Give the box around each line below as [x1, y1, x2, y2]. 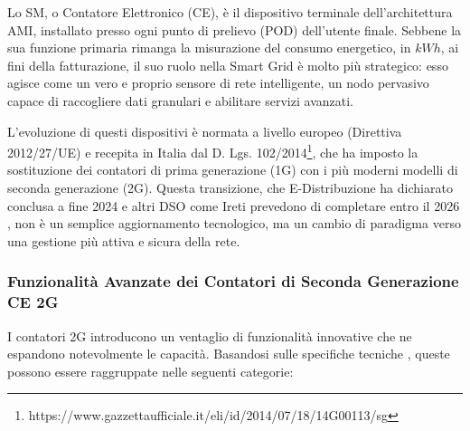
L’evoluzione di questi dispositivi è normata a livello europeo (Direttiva [7, 121, 402, 140]
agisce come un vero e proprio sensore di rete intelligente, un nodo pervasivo [7, 73, 429, 92]
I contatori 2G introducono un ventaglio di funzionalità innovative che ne [7, 326, 412, 345]
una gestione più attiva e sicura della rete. [7, 231, 240, 250]
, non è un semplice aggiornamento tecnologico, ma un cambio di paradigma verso [7, 214, 461, 233]
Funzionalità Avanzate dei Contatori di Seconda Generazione [7, 270, 459, 292]
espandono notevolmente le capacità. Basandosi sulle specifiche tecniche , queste [7, 344, 450, 363]
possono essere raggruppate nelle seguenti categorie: [7, 361, 294, 380]
